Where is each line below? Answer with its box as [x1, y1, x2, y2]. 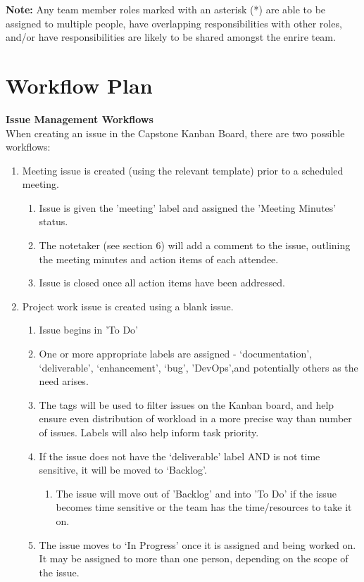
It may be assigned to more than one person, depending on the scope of [39, 551, 349, 566]
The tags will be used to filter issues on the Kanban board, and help [39, 397, 334, 412]
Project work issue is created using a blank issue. [22, 298, 234, 313]
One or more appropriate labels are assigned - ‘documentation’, [39, 346, 312, 361]
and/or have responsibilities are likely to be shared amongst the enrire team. [6, 30, 336, 44]
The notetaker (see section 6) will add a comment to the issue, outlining [39, 238, 351, 253]
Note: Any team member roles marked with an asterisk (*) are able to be [6, 2, 326, 16]
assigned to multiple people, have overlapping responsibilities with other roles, [6, 15, 342, 30]
